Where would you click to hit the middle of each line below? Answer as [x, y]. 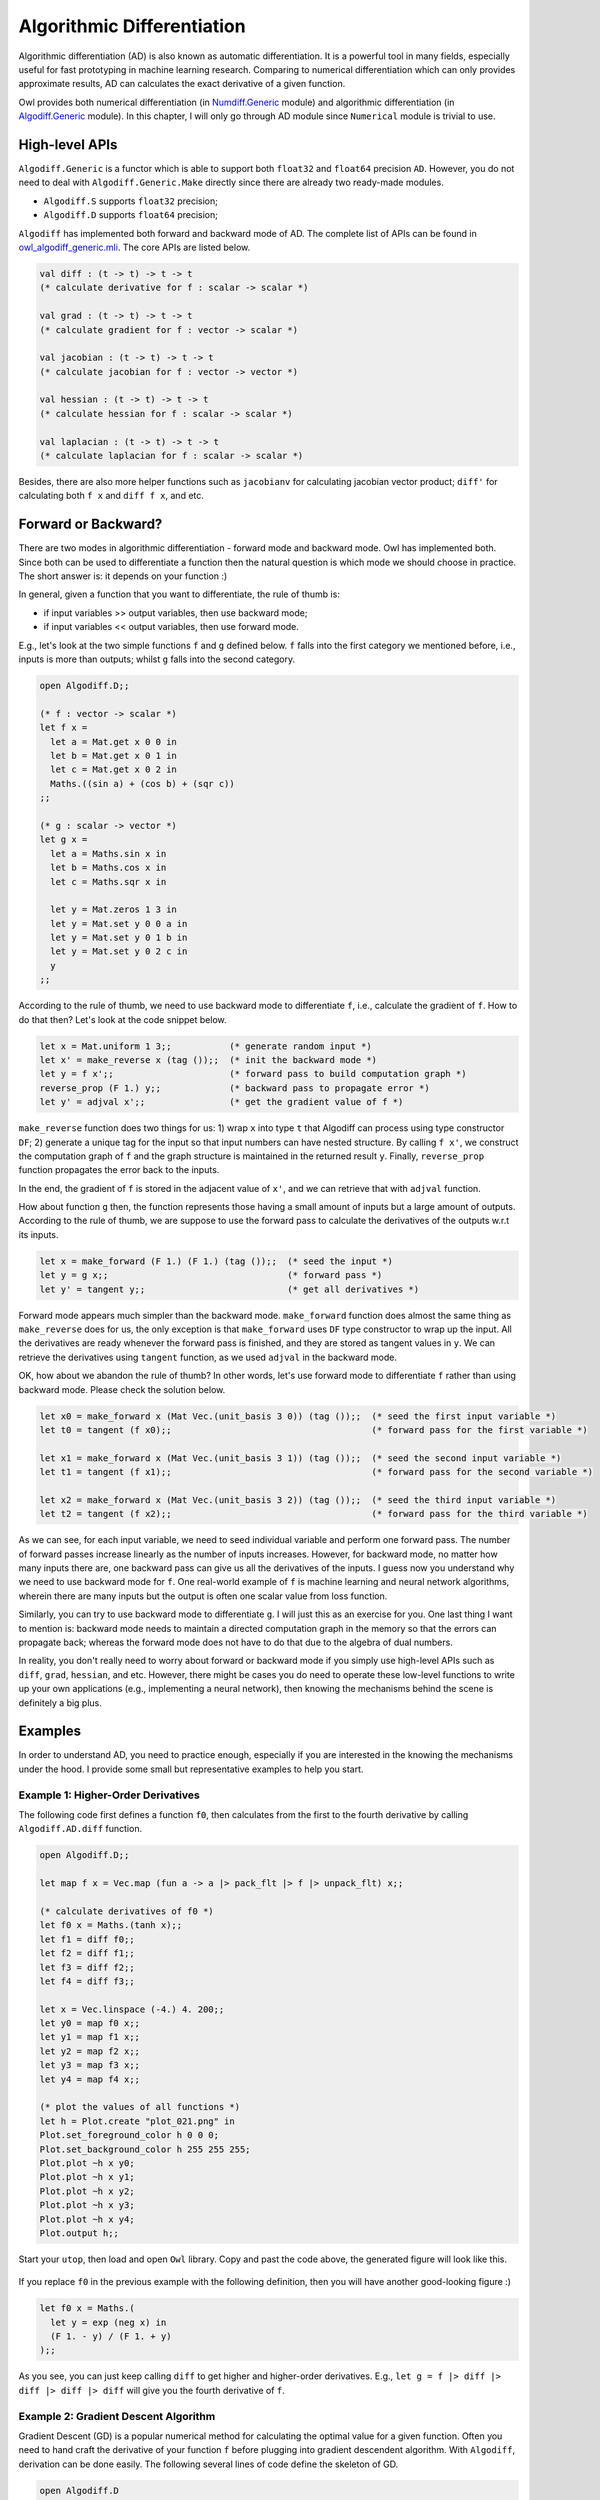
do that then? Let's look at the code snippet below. [122, 1019]
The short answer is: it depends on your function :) [123, 576]
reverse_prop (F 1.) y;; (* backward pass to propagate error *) [234, 1088]
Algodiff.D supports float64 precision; [131, 215]
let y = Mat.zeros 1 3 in [113, 909]
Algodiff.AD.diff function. [80, 1829]
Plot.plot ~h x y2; [87, 2191]
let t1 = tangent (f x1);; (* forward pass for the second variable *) [316, 1472]
